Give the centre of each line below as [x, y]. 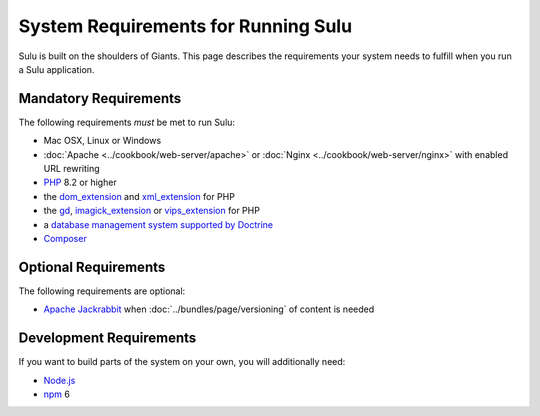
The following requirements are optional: [102, 291]
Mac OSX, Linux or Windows [102, 141]
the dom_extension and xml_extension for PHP [139, 196]
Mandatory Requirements [100, 98]
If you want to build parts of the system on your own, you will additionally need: [182, 362]
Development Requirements [107, 338]
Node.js [59, 380]
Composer [65, 238]
